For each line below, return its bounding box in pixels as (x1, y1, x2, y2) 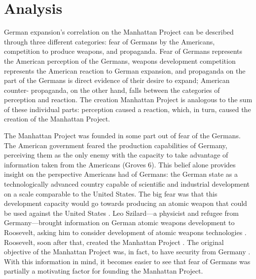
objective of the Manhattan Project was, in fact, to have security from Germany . (4, 246, 251, 257)
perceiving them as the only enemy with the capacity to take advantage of (4, 150, 228, 160)
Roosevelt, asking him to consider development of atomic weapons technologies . (4, 227, 247, 237)
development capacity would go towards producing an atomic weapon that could (4, 198, 247, 208)
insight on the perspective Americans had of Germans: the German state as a (4, 169, 238, 179)
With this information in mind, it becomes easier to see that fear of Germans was (4, 256, 251, 266)
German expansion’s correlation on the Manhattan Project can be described (4, 27, 234, 37)
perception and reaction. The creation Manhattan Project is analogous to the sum (4, 94, 253, 105)
